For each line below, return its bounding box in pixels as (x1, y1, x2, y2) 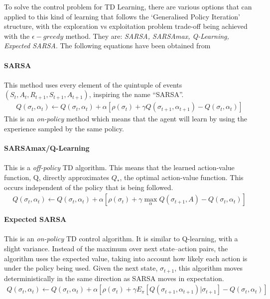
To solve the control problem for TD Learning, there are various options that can (4, 1, 252, 11)
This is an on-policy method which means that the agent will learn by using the (4, 113, 247, 124)
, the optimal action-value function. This (120, 172, 244, 182)
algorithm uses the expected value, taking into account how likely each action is (4, 253, 248, 263)
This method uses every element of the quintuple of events (4, 79, 182, 90)
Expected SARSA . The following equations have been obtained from (4, 40, 211, 51)
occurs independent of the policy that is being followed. (4, 182, 173, 192)
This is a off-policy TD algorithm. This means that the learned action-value (4, 162, 235, 173)
